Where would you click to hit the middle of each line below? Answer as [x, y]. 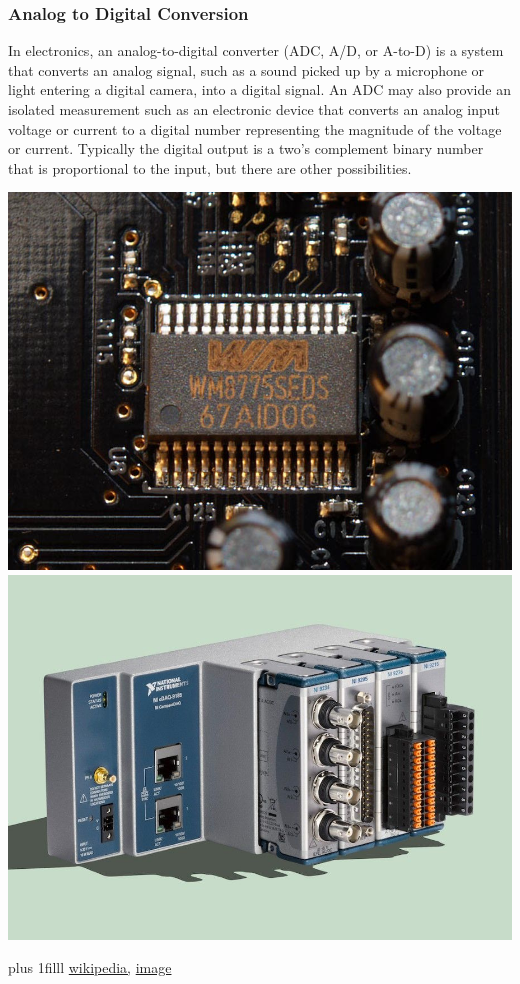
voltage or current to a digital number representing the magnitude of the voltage [255, 128]
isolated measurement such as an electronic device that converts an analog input [254, 109]
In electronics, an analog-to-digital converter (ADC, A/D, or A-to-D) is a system [256, 50]
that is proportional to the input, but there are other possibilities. [210, 167]
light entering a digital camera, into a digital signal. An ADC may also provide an [259, 89]
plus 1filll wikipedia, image [90, 967]
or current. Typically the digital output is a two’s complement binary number [246, 148]
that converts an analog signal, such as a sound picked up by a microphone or [246, 69]
